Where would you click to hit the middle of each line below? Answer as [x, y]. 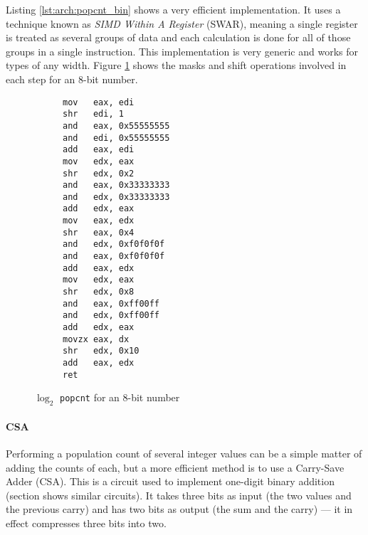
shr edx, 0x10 [101, 351]
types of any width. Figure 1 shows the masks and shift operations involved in [176, 65]
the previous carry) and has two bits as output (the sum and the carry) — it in [179, 509]
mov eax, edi [99, 102]
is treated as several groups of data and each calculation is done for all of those [178, 37]
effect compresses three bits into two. [86, 523]
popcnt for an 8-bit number [120, 397]
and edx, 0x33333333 [116, 197]
